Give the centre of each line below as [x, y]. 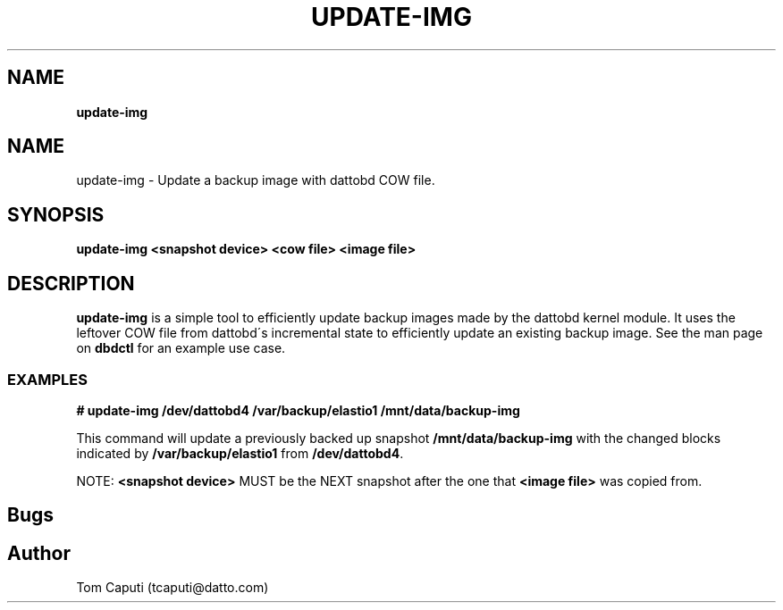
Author [39, 553]
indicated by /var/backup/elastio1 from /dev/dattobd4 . [240, 453]
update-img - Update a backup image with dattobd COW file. [256, 180]
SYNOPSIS [56, 214]
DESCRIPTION [71, 283]
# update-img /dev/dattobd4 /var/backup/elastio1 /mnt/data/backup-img [298, 410]
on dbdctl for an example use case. [181, 348]
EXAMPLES [47, 379]
